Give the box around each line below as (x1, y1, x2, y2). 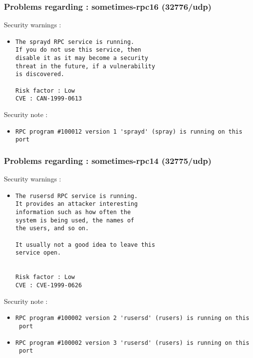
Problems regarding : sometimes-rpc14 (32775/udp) (4, 154, 212, 166)
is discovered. (15, 71, 65, 78)
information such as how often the (15, 209, 131, 216)
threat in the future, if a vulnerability (15, 62, 156, 70)
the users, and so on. (15, 225, 89, 232)
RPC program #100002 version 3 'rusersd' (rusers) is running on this (15, 339, 250, 346)
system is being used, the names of (15, 217, 135, 224)
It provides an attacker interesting (15, 200, 138, 208)
